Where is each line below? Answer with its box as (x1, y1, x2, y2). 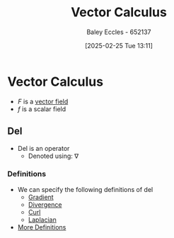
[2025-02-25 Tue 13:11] (84, 41, 153, 50)
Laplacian (28, 215, 57, 224)
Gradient (28, 193, 54, 201)
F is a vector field (17, 97, 69, 106)
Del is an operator (17, 144, 70, 152)
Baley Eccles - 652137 (86, 28, 151, 36)
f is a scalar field (17, 104, 66, 113)
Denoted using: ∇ (28, 152, 79, 160)
